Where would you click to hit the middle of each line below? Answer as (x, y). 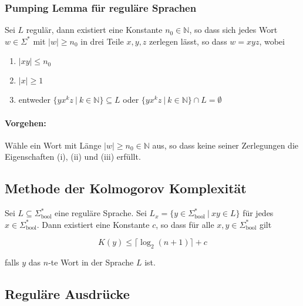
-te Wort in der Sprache (91, 262)
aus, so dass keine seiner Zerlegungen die (225, 145)
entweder (34, 100)
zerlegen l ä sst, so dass (188, 41)
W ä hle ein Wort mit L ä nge (53, 145)
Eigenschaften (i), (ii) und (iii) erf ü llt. (73, 157)
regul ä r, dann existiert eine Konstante (94, 30)
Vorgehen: (26, 122)
